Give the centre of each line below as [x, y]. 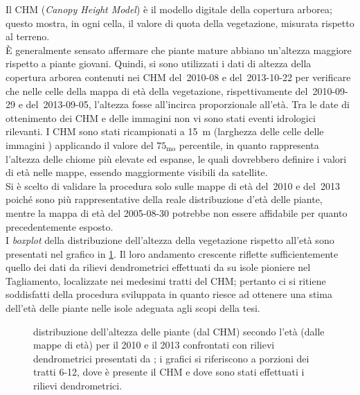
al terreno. [28, 36]
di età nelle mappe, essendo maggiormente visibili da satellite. [137, 172]
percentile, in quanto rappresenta [249, 144]
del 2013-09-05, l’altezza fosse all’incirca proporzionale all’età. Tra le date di [188, 104]
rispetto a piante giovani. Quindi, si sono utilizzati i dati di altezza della [159, 63]
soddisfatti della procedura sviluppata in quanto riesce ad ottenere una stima [169, 294]
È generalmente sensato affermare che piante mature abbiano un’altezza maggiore [179, 50]
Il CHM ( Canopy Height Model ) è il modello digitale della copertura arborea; [169, 9]
